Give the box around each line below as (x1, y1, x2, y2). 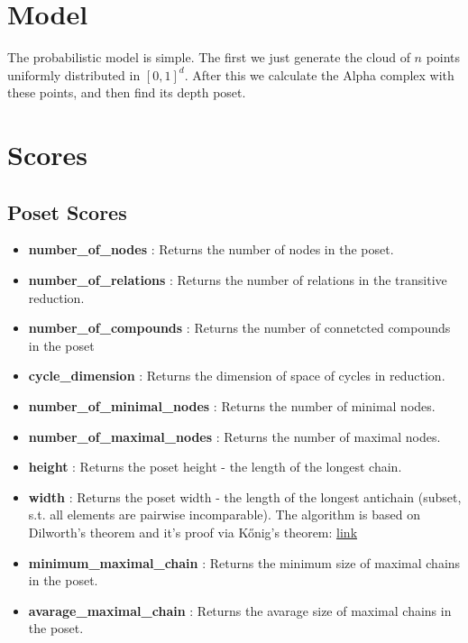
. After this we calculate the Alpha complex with (184, 65, 454, 84)
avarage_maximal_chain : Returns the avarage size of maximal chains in (28, 601, 452, 620)
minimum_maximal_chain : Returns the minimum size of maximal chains (28, 553, 461, 572)
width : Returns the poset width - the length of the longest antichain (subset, (28, 487, 462, 506)
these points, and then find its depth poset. (7, 83, 246, 102)
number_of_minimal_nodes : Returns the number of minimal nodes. (28, 397, 436, 416)
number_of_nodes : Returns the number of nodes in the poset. (28, 240, 394, 259)
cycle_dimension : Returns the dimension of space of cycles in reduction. (28, 366, 445, 385)
